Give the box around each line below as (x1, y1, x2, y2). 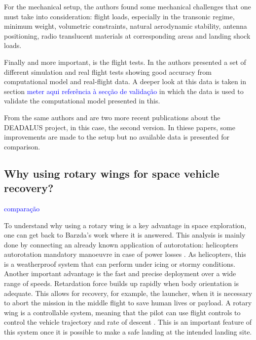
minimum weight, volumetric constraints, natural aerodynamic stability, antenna (4, 21, 247, 31)
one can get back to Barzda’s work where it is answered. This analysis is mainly (4, 230, 246, 240)
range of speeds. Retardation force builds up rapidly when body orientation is (4, 278, 239, 289)
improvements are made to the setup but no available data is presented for (4, 132, 229, 142)
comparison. (4, 141, 40, 151)
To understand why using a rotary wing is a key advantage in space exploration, (4, 220, 247, 230)
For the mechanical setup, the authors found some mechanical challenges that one (4, 1, 251, 11)
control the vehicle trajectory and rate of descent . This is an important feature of (4, 317, 252, 327)
